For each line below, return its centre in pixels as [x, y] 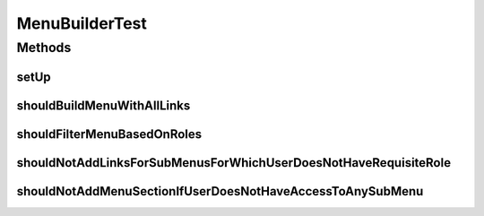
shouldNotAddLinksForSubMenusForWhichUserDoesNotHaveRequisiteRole [234, 163]
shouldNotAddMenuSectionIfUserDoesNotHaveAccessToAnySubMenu [220, 191]
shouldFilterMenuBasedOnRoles [109, 134]
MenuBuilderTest [82, 23]
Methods [44, 48]
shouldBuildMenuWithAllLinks [104, 105]
